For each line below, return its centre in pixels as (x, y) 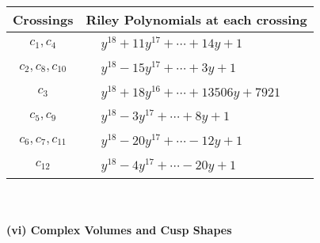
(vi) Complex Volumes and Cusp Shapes (119, 230)
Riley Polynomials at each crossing (196, 19)
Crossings (43, 19)
